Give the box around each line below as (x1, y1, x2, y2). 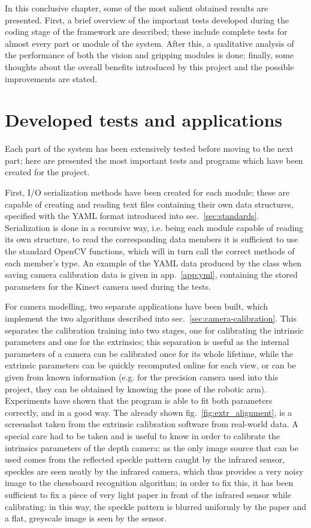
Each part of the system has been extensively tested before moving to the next (5, 142, 294, 155)
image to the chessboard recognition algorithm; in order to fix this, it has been (5, 476, 294, 489)
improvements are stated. (5, 72, 98, 85)
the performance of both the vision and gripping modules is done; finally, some (5, 49, 294, 61)
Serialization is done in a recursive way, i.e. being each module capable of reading (5, 221, 304, 233)
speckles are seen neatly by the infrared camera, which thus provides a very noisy (5, 464, 304, 477)
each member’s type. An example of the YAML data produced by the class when (5, 256, 302, 269)
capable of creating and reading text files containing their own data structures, (5, 197, 294, 210)
